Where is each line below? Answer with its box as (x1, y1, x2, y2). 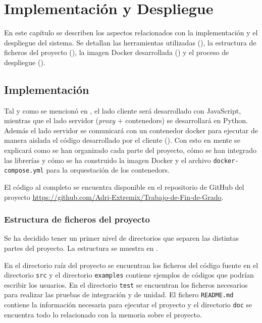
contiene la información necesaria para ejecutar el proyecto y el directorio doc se (4, 299, 252, 310)
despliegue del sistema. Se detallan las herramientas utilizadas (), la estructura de (4, 37, 256, 47)
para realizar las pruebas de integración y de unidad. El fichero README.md (4, 289, 234, 300)
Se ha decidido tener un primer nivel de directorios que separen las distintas (4, 233, 239, 243)
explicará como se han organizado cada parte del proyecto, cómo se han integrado (4, 145, 257, 155)
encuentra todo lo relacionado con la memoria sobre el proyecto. (4, 309, 202, 319)
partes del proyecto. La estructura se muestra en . (4, 242, 158, 253)
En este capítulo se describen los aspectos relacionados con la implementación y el (4, 27, 258, 38)
